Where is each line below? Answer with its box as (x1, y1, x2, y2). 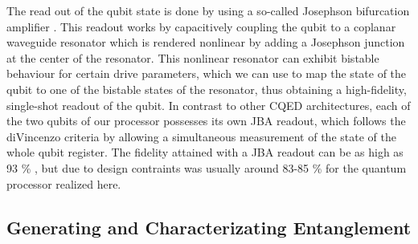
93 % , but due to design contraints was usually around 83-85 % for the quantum (6, 159, 407, 176)
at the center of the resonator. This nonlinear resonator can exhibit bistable (6, 49, 379, 66)
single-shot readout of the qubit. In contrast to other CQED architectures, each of (6, 96, 411, 113)
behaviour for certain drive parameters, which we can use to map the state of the (6, 65, 407, 82)
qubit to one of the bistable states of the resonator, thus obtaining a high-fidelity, (6, 80, 407, 97)
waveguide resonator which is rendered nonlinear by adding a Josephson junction (6, 34, 405, 51)
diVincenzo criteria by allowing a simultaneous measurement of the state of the (6, 128, 396, 144)
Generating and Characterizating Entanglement (6, 214, 412, 239)
